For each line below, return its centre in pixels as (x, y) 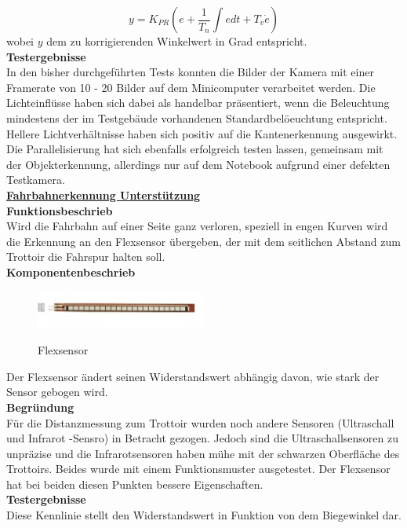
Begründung (40, 407)
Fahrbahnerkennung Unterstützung (104, 194)
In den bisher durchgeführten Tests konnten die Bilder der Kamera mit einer (190, 72)
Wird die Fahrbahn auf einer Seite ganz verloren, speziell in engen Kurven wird (197, 226)
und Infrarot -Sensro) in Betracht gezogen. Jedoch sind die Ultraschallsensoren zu (202, 438)
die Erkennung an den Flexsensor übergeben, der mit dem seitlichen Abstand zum (203, 241)
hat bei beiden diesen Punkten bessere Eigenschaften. (135, 484)
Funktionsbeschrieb (60, 210)
